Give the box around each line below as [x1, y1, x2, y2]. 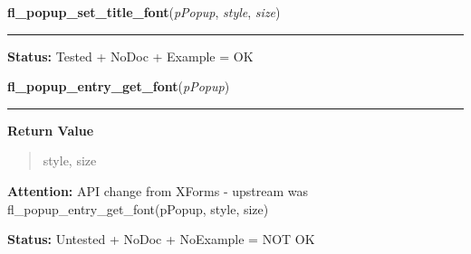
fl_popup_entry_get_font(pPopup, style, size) [7, 199, 269, 218]
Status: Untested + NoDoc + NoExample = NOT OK [7, 230, 315, 249]
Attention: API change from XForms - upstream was [7, 181, 308, 200]
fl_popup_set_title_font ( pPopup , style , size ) [7, 3, 281, 21]
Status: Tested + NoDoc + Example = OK [7, 46, 254, 65]
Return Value [7, 120, 94, 139]
